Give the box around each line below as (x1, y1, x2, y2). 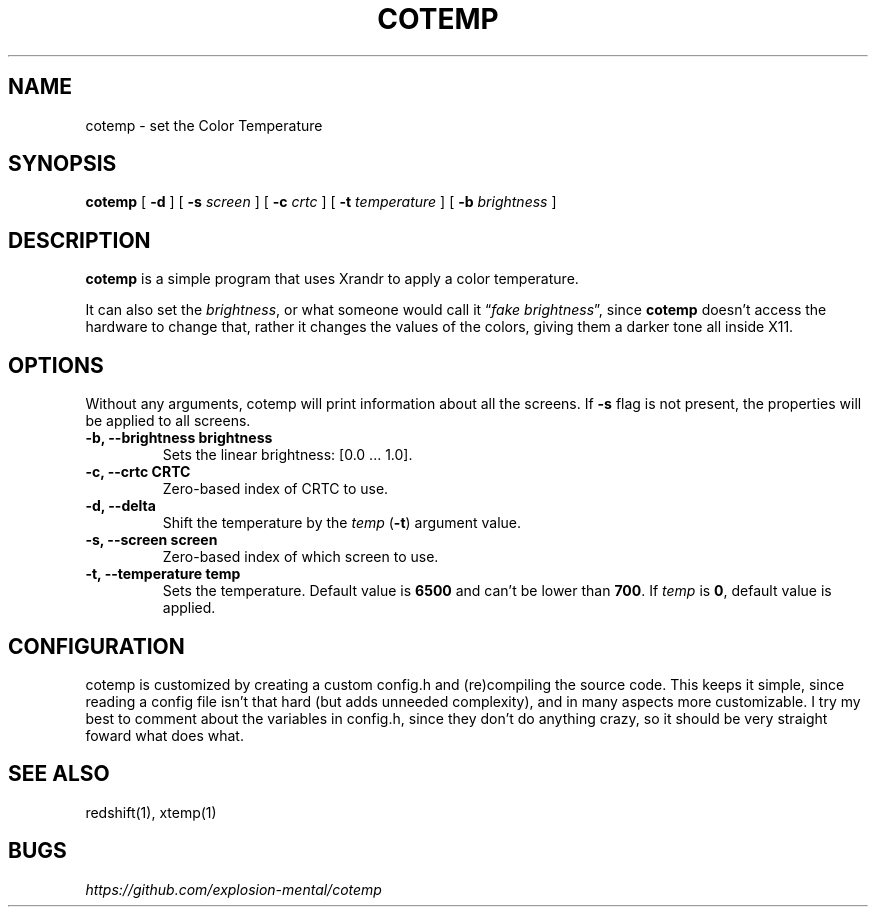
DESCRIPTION (8, 227, 151, 253)
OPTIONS (8, 352, 104, 378)
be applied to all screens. (85, 412, 251, 430)
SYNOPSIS (8, 151, 117, 177)
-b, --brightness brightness (85, 429, 273, 447)
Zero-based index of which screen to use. (162, 548, 439, 566)
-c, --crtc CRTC (85, 463, 191, 481)
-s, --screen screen (85, 531, 218, 549)
